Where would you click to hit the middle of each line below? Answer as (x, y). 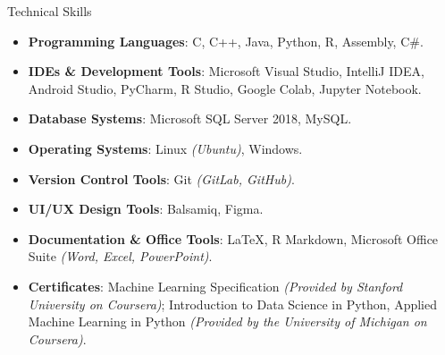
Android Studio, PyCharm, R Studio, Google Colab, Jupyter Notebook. (225, 88)
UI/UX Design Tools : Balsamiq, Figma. (146, 209)
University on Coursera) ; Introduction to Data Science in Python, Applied (233, 304)
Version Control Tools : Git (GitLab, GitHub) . (161, 178)
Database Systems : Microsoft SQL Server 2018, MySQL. (190, 118)
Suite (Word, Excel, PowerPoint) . (120, 256)
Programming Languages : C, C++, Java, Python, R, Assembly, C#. (226, 41)
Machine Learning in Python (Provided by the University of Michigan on (227, 321)
